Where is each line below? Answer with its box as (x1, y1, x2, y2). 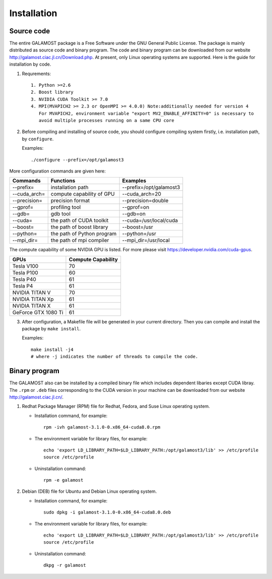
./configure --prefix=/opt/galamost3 (31, 157, 124, 162)
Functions (50, 177, 76, 184)
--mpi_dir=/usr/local (122, 237, 170, 244)
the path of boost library (50, 223, 108, 230)
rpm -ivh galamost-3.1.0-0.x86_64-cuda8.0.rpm (43, 424, 161, 430)
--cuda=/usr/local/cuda (122, 217, 178, 224)
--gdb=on (122, 210, 146, 217)
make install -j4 (31, 346, 74, 353)
